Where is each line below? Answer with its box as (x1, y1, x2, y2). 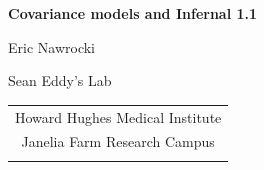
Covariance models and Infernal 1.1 (8, 3, 258, 23)
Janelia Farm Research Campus (21, 131, 215, 152)
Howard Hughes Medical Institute (15, 106, 222, 127)
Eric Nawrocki (8, 36, 95, 57)
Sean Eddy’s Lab (8, 70, 112, 91)
